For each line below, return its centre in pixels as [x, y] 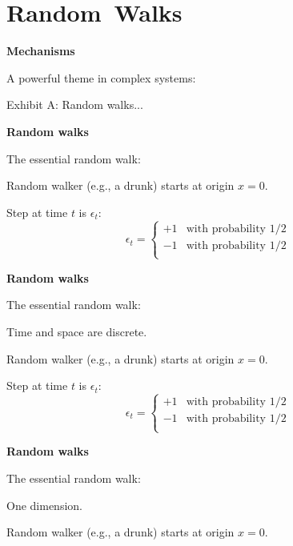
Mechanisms [41, 51]
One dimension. [44, 505]
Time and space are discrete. [77, 332]
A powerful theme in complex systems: [101, 77]
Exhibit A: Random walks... [75, 104]
